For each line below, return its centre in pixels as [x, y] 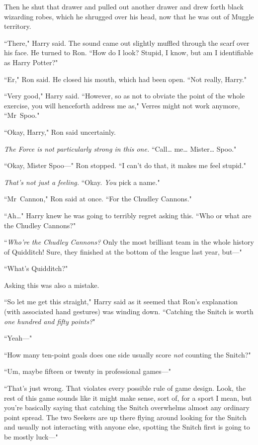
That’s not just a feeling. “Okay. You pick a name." [82, 182]
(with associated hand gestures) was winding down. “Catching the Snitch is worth [129, 311]
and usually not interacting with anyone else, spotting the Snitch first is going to [127, 427]
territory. [18, 26]
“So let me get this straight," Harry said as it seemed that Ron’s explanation [121, 302]
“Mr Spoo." [22, 115]
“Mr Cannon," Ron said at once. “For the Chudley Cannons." [98, 199]
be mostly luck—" [31, 437]
